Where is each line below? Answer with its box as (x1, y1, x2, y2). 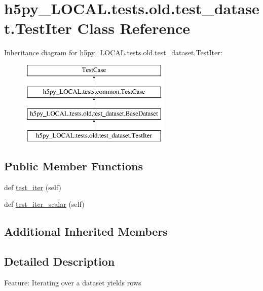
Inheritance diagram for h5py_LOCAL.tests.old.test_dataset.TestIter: (4, 47, 222, 58)
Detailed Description (4, 253, 115, 269)
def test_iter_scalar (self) (4, 199, 85, 209)
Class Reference (77, 18, 191, 39)
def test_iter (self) (4, 181, 61, 192)
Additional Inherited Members (4, 224, 168, 239)
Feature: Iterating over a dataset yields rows (4, 277, 141, 288)
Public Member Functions (4, 158, 143, 174)
